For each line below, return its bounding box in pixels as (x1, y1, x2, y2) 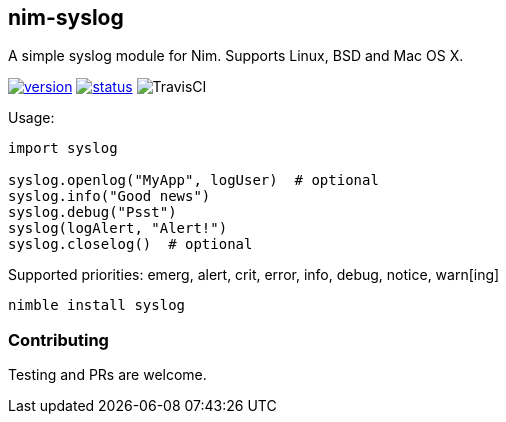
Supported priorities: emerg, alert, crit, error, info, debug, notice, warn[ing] (8, 266, 500, 284)
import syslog (8, 140, 118, 157)
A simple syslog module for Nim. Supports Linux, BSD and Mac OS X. (8, 47, 464, 65)
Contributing (8, 329, 109, 350)
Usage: (8, 109, 55, 127)
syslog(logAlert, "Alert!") (8, 220, 228, 237)
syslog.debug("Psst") (8, 204, 177, 221)
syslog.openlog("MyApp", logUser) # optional (8, 172, 379, 189)
